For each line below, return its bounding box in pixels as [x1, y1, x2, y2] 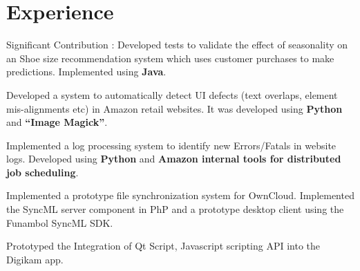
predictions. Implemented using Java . [6, 64, 167, 79]
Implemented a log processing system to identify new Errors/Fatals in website [6, 138, 337, 152]
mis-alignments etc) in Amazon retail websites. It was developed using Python [6, 101, 343, 115]
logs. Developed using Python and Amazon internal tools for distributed [6, 151, 341, 166]
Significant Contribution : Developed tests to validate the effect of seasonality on [6, 37, 348, 52]
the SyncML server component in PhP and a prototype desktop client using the [6, 202, 344, 216]
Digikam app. [6, 252, 64, 266]
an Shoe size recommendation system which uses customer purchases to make [6, 50, 334, 65]
